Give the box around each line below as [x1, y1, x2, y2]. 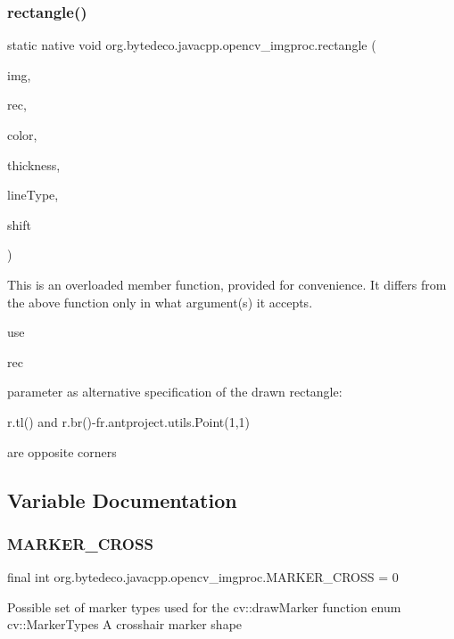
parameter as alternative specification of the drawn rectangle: [7, 382, 343, 401]
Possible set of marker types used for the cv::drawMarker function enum [7, 597, 401, 616]
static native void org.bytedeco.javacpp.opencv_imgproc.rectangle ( [7, 36, 376, 54]
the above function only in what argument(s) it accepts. [7, 292, 313, 311]
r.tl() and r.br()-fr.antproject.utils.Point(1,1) [7, 412, 251, 430]
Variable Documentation [7, 486, 237, 513]
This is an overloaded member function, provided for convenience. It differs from [7, 274, 447, 293]
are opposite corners [7, 442, 117, 461]
